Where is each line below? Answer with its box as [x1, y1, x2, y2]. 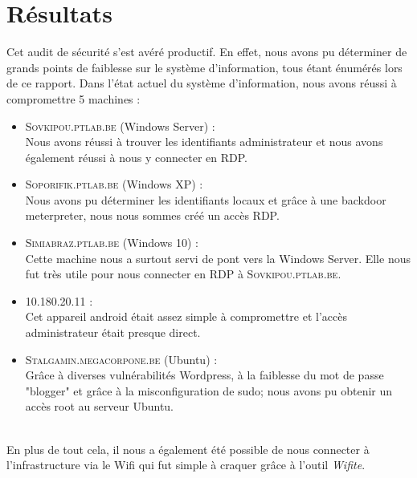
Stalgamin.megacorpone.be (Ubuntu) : [25, 350, 218, 367]
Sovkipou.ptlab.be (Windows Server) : [25, 117, 215, 134]
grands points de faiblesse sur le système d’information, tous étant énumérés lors [6, 59, 403, 75]
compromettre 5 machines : [6, 90, 141, 107]
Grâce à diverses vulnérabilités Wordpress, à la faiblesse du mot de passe [25, 367, 384, 383]
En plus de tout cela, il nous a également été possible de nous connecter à [6, 440, 370, 457]
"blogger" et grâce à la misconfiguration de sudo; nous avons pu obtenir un [25, 382, 393, 399]
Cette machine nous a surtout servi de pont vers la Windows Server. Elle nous [25, 249, 411, 266]
